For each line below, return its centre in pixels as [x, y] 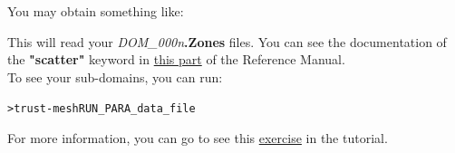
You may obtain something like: [96, 11]
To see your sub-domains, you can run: [115, 76]
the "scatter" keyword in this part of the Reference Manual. [176, 59]
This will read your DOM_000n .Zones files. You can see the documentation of [227, 41]
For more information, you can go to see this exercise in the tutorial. [198, 138]
